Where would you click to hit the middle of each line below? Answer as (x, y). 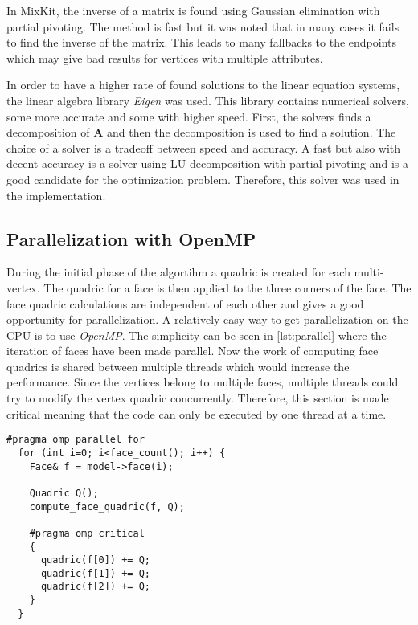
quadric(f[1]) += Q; (95, 573)
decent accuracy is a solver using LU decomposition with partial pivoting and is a (208, 163)
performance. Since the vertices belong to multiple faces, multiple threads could (203, 382)
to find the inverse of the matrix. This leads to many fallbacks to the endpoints (202, 42)
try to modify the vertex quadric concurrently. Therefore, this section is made (198, 398)
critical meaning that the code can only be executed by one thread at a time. (197, 413)
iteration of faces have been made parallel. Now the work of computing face (193, 351)
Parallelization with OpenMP (131, 238)
